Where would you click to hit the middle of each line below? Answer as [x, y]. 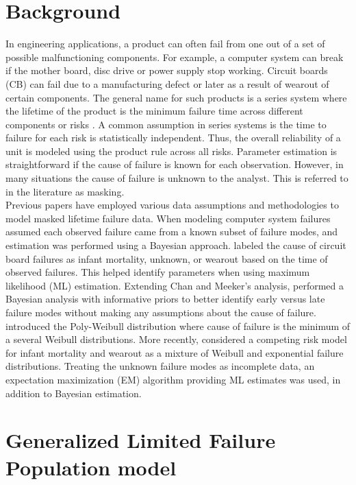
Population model [91, 467]
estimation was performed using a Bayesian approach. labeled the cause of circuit [176, 245]
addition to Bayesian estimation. [74, 393]
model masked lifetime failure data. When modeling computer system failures [168, 218]
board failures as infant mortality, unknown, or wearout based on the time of [167, 258]
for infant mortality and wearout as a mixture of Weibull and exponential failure [175, 352]
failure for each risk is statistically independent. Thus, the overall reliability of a [173, 138]
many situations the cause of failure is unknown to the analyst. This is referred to [177, 178]
